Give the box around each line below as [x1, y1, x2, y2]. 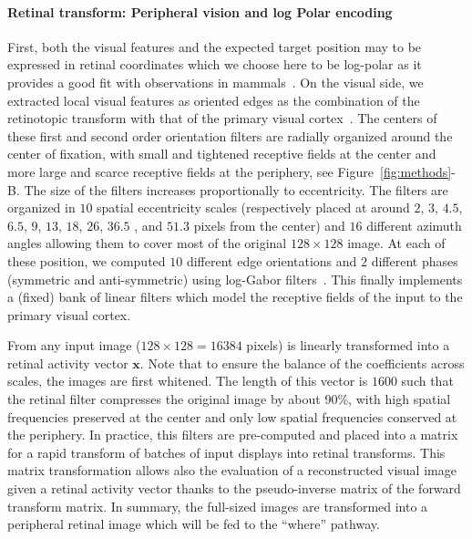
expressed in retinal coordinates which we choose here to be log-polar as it [7, 55, 422, 74]
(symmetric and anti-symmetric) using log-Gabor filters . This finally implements [7, 269, 463, 288]
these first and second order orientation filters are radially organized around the [7, 126, 453, 145]
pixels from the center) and [193, 215, 345, 234]
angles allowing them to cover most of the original [7, 233, 287, 253]
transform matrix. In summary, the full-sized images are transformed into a [7, 496, 428, 515]
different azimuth [366, 215, 462, 234]
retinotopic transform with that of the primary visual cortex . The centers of [7, 109, 437, 128]
